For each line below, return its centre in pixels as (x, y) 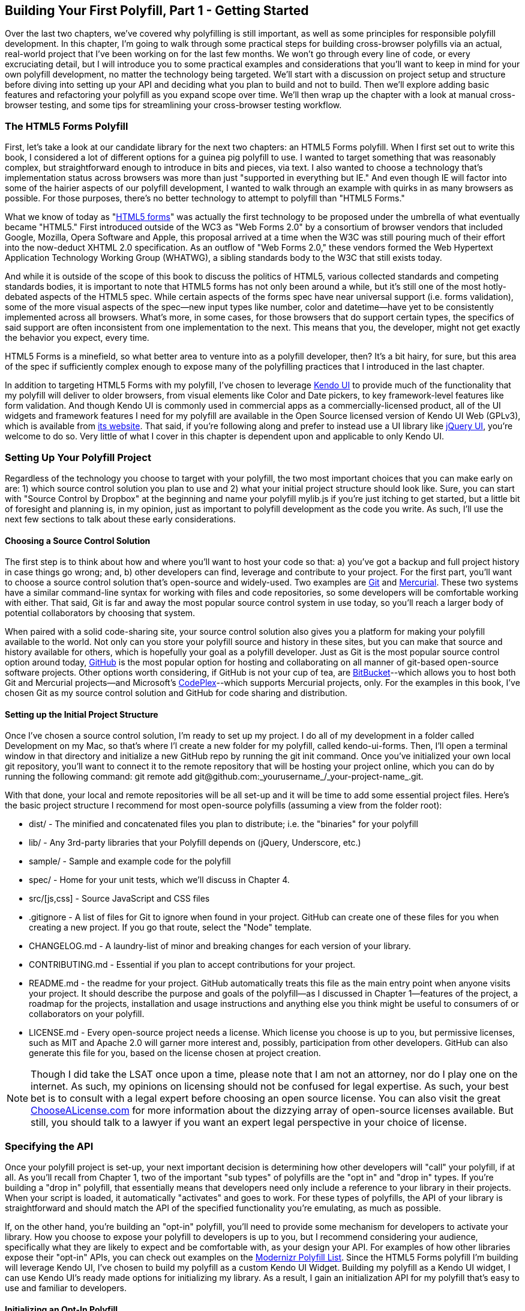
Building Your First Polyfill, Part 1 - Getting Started (157, 11)
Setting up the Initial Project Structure (82, 714)
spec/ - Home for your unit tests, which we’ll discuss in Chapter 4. (159, 880)
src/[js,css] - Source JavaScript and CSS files (119, 899)
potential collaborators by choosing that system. (100, 613)
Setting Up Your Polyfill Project (78, 457)
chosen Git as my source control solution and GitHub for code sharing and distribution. (176, 693)
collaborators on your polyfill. (87, 1014)
